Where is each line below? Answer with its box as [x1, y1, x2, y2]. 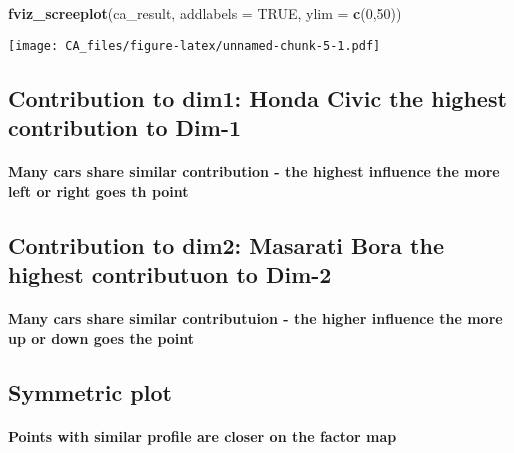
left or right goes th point [8, 180, 189, 201]
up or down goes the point [8, 327, 195, 348]
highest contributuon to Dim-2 [8, 258, 332, 289]
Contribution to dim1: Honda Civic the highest [8, 82, 507, 113]
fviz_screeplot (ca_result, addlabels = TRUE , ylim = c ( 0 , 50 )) [8, 3, 402, 23]
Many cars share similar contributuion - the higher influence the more [8, 307, 503, 328]
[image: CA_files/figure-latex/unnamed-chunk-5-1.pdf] [8, 38, 381, 53]
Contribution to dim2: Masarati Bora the [8, 229, 444, 260]
